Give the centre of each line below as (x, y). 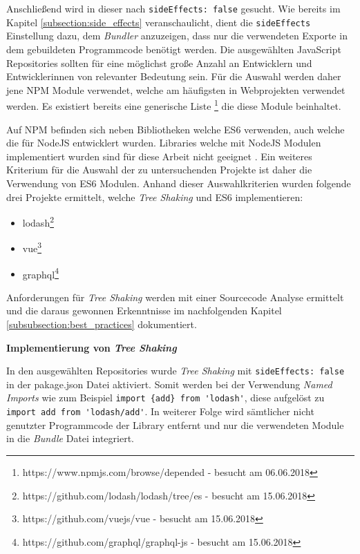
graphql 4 (40, 273)
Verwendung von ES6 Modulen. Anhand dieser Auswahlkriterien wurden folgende (179, 183)
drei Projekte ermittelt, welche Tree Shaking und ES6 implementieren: (155, 197)
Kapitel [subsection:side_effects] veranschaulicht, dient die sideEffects (159, 22)
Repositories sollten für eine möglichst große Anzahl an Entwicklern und (159, 63)
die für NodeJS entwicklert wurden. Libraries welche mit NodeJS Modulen (164, 143)
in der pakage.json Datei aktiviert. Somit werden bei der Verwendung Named (169, 384)
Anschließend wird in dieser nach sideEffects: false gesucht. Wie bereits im (173, 8)
